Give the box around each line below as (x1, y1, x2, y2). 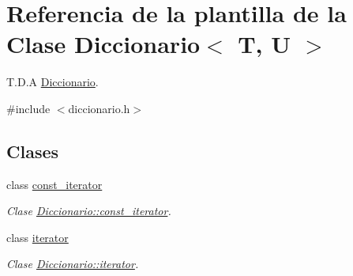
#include (6, 100, 51, 116)
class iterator (6, 229, 69, 245)
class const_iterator (6, 176, 103, 192)
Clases (6, 138, 59, 163)
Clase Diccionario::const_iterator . (6, 202, 171, 219)
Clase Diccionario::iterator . (6, 255, 139, 272)
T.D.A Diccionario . (6, 74, 99, 90)
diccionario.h (68, 100, 130, 116)
